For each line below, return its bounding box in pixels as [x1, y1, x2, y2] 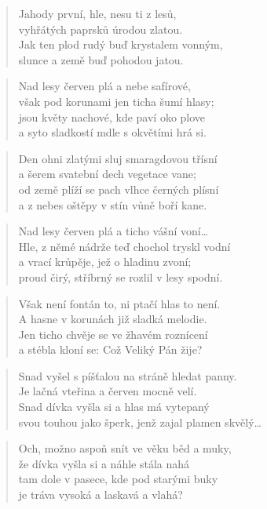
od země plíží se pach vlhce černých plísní [18, 180, 219, 197]
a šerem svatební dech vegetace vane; [18, 165, 196, 182]
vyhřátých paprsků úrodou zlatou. [18, 20, 183, 37]
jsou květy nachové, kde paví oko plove [18, 108, 206, 125]
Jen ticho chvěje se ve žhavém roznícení [18, 325, 208, 342]
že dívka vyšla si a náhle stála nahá [18, 455, 190, 471]
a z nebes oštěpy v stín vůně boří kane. [18, 196, 207, 213]
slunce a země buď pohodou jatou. [18, 51, 184, 67]
